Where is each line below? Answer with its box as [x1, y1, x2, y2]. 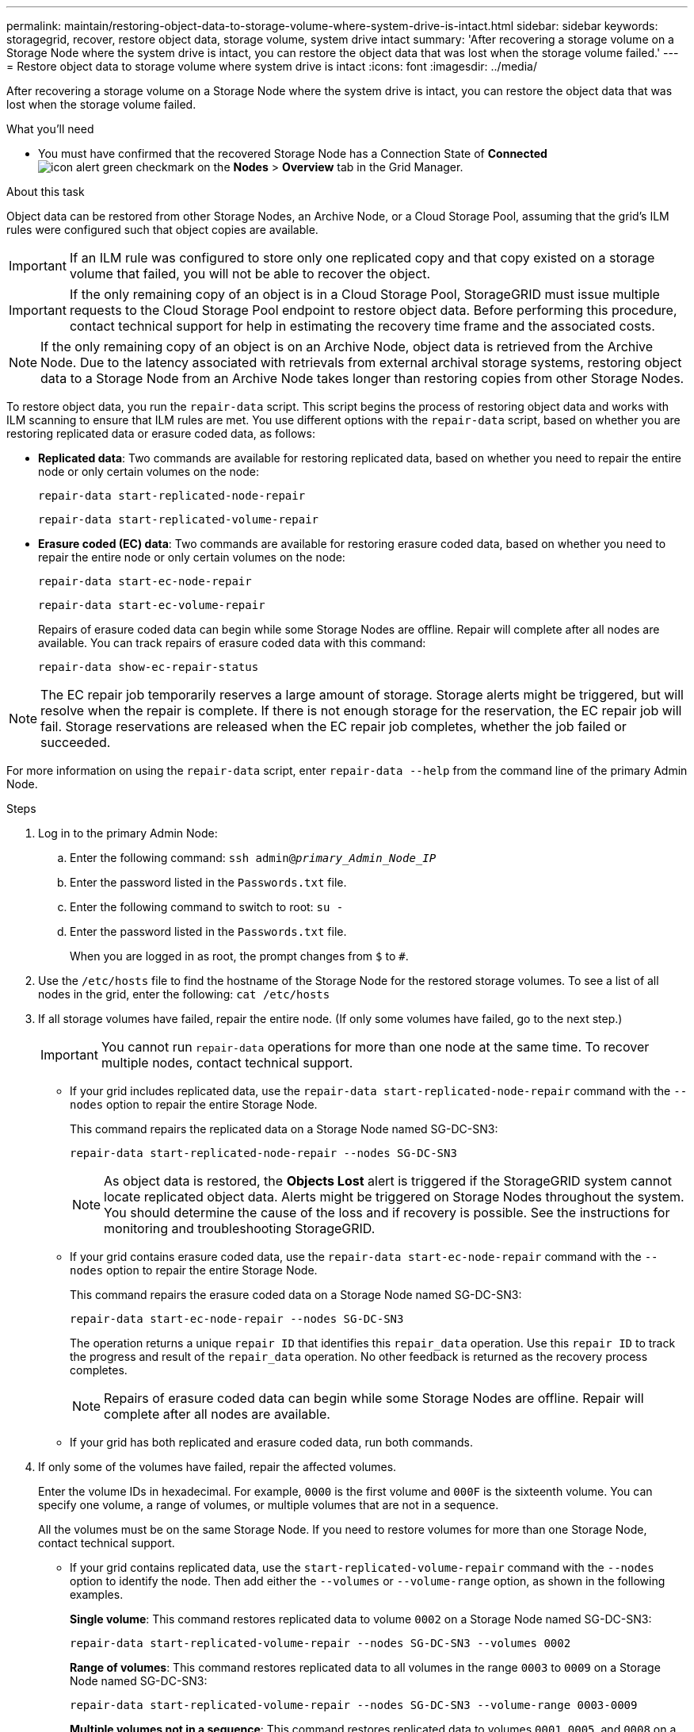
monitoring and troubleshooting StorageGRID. [104, 1220, 376, 1236]
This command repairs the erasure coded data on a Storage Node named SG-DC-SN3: [70, 1288, 522, 1301]
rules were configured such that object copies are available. [6, 223, 318, 236]
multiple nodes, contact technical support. [101, 1055, 353, 1071]
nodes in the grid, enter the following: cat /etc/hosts [38, 987, 330, 1001]
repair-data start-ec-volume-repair [38, 599, 265, 611]
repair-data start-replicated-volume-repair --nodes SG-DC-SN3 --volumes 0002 [70, 1637, 571, 1650]
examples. [70, 1588, 124, 1601]
